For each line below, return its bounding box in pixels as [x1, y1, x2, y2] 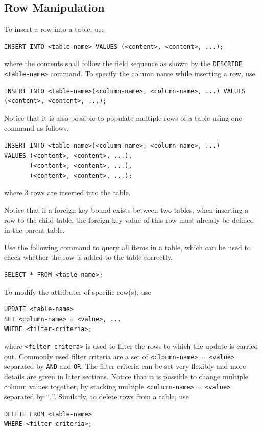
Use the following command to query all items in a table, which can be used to [4, 241, 251, 252]
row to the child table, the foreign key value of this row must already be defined [4, 214, 254, 225]
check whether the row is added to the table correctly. [4, 252, 173, 262]
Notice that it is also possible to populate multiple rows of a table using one [4, 112, 242, 123]
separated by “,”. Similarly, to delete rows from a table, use [4, 391, 189, 402]
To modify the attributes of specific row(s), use [4, 286, 151, 297]
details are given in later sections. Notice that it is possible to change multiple [4, 371, 249, 381]
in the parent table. [4, 224, 65, 235]
